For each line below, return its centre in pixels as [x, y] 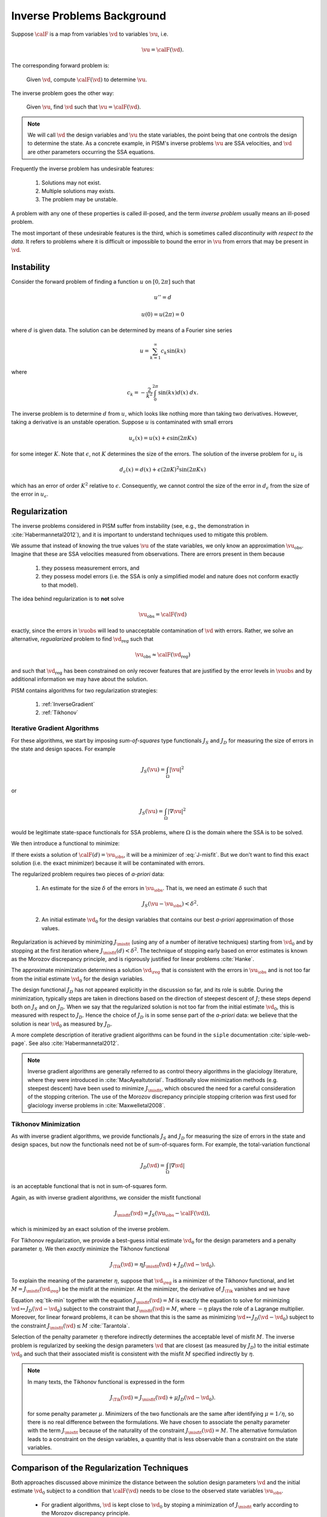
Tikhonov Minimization [46, 1124]
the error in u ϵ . [30, 495]
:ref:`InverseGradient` [68, 704]
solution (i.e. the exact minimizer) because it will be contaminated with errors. [108, 863]
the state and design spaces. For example [63, 749]
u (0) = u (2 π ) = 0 [163, 314]
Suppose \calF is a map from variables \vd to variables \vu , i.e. [90, 34]
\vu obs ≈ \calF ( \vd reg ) [163, 655]
